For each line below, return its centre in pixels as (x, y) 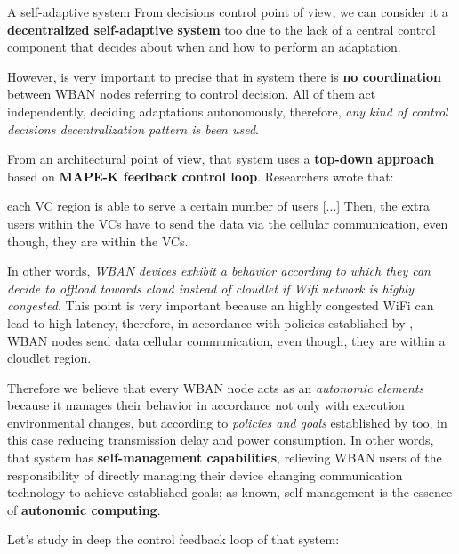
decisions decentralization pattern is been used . (133, 128)
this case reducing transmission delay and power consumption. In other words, (221, 440)
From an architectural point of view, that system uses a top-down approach (221, 159)
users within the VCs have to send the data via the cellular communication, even (228, 223)
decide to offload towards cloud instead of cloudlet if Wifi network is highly (210, 288)
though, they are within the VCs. (98, 241)
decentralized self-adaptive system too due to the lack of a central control (221, 29)
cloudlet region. (49, 358)
